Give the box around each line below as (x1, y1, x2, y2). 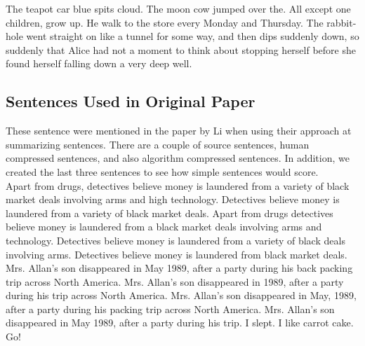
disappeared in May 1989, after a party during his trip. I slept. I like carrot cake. (6, 315, 354, 330)
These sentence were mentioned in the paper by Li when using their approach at (6, 123, 352, 138)
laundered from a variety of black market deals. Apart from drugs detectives (6, 205, 333, 220)
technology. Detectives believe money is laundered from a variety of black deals (6, 233, 345, 247)
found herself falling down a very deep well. (6, 56, 192, 71)
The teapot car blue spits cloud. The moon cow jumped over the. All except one (6, 1, 351, 15)
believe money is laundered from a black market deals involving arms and (6, 219, 322, 234)
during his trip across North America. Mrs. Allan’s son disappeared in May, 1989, (6, 288, 357, 303)
